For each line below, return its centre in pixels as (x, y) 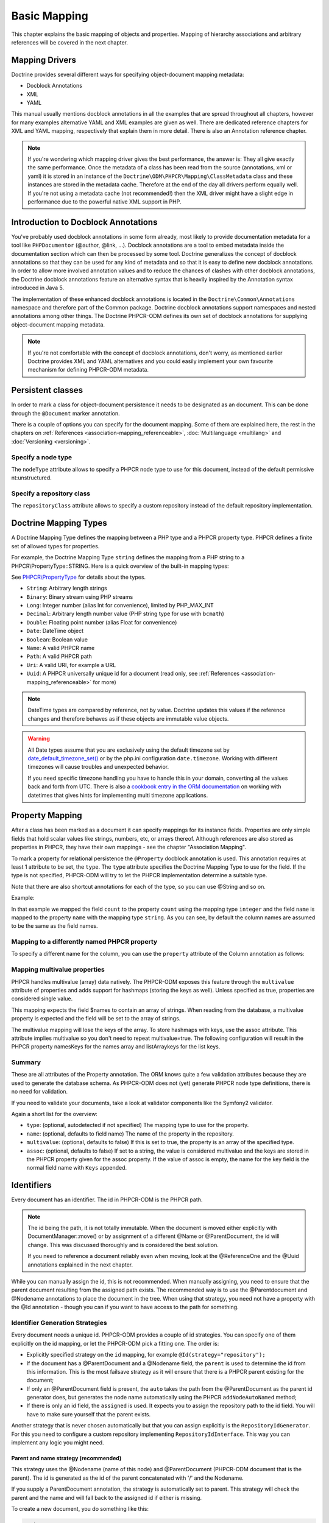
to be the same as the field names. (55, 926)
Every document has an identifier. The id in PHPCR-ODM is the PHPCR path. (107, 1200)
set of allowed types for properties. (55, 546)
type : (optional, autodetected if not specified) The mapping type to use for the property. (138, 1125)
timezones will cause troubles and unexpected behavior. (98, 767)
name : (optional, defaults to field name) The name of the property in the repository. (130, 1134)
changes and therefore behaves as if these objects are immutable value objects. (128, 718)
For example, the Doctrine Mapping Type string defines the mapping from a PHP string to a (128, 557)
